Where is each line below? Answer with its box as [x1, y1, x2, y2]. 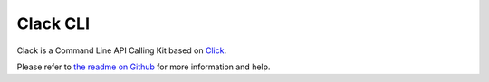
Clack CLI [16, 14, 91, 33]
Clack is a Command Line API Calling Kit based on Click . [16, 45, 226, 56]
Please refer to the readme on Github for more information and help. [16, 61, 271, 72]
